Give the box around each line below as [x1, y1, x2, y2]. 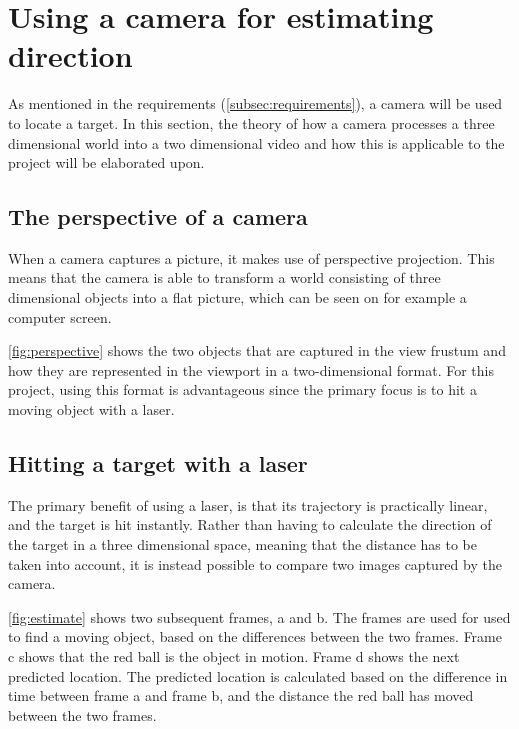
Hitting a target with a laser [8, 448, 308, 479]
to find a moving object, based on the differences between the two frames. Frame [8, 626, 502, 647]
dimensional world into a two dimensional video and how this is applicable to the [8, 132, 505, 153]
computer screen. [8, 306, 112, 327]
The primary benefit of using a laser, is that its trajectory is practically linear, [8, 494, 488, 515]
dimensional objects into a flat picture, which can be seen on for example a [8, 287, 467, 308]
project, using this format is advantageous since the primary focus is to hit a [8, 379, 477, 400]
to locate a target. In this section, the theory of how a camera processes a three [8, 112, 495, 133]
